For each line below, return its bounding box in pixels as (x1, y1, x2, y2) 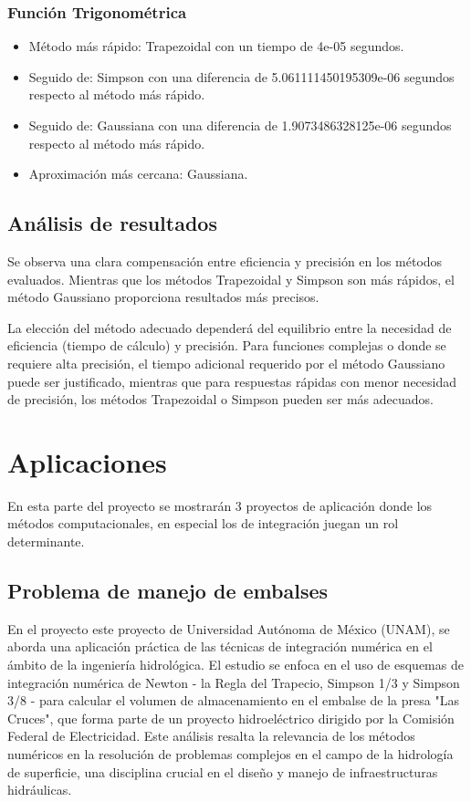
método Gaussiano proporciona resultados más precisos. (7, 287, 319, 307)
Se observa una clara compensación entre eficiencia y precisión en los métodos (7, 251, 443, 270)
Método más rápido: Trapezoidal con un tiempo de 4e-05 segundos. (28, 36, 404, 56)
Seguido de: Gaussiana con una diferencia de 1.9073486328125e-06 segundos (28, 116, 452, 134)
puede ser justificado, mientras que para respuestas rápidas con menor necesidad (7, 371, 456, 391)
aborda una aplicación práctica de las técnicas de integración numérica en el (7, 637, 433, 656)
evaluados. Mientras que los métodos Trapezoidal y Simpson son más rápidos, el (7, 269, 455, 288)
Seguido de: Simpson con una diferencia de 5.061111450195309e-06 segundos (28, 67, 455, 86)
